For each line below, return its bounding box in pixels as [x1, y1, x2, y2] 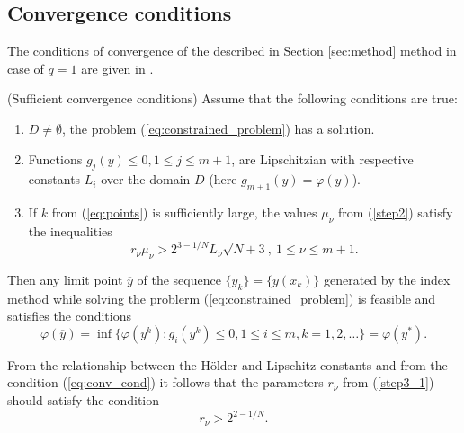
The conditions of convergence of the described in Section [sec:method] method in [7, 41, 457, 60]
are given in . [81, 58, 154, 77]
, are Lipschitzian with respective [231, 149, 414, 168]
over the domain [101, 170, 191, 189]
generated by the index [323, 270, 451, 288]
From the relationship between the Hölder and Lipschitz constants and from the [7, 355, 448, 374]
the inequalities [28, 221, 112, 240]
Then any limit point [7, 270, 123, 288]
